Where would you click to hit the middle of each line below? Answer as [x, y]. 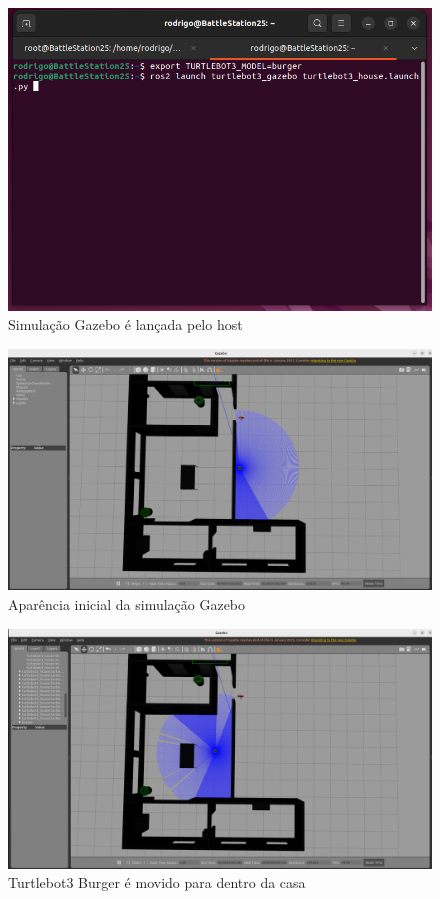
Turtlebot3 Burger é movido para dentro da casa [157, 882]
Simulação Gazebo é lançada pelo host [125, 324]
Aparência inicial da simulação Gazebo [127, 603]
